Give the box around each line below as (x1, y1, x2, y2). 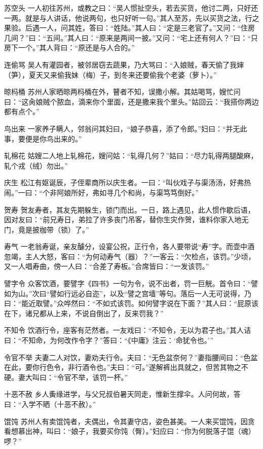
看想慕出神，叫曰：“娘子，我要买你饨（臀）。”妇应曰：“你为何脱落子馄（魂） (4, 426, 255, 436)
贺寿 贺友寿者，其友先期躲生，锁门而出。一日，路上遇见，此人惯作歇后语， (4, 204, 255, 215)
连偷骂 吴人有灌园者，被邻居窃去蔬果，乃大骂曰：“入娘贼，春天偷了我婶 (4, 59, 244, 70)
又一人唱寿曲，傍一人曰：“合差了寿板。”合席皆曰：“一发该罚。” (4, 261, 209, 271)
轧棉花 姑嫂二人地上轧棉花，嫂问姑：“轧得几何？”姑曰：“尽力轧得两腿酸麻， (4, 150, 258, 161)
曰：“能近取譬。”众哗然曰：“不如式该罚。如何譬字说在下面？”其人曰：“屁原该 (4, 298, 259, 308)
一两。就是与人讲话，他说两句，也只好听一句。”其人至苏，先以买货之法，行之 (4, 12, 259, 23)
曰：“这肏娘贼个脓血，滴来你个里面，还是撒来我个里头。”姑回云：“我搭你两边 (4, 96, 259, 107)
